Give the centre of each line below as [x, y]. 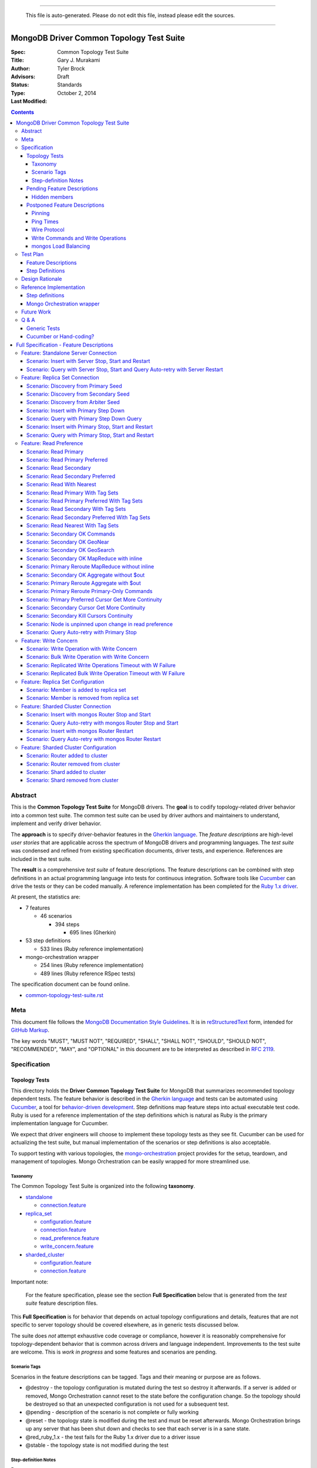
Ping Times [45, 221]
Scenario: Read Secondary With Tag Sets [76, 509]
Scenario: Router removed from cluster [73, 764]
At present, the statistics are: [45, 897]
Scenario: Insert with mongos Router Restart [80, 730]
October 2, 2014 [77, 93]
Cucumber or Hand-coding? [60, 336]
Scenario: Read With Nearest [61, 484]
